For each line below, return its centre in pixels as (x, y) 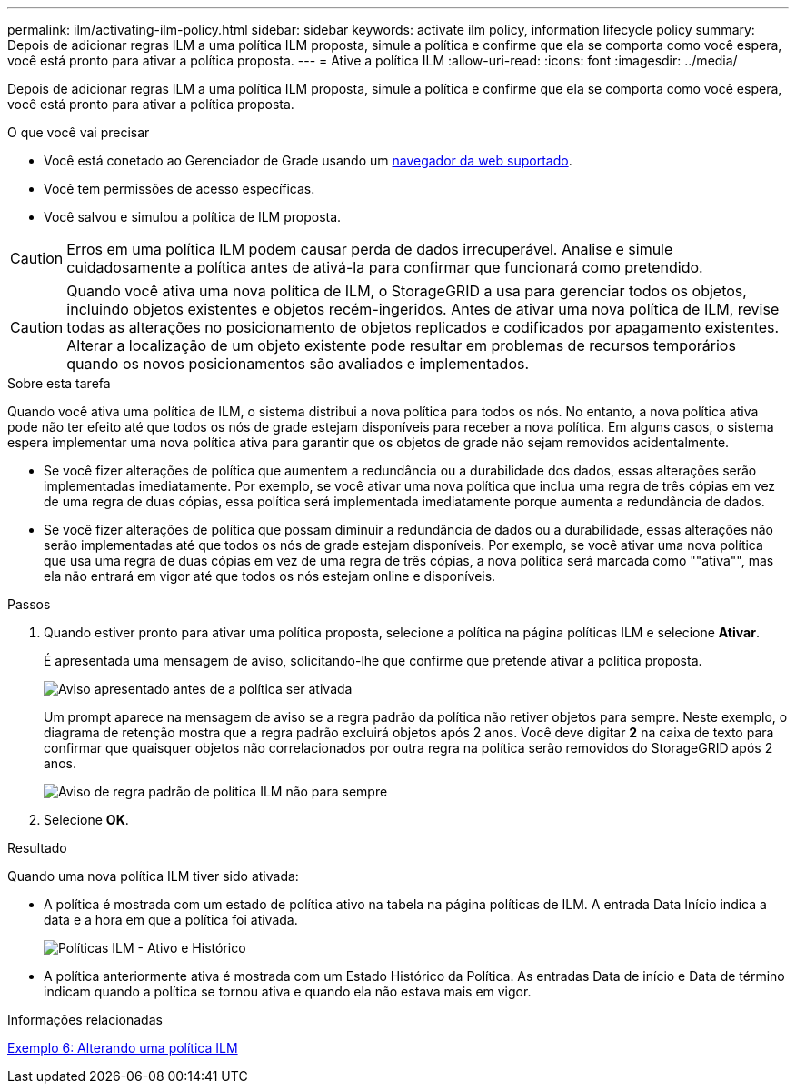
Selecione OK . (86, 820)
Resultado (37, 848)
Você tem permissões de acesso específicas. (179, 189)
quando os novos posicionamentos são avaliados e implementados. (298, 364)
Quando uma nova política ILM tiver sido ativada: (153, 876)
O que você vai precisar (79, 132)
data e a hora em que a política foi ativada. (171, 920)
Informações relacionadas (85, 1020)
